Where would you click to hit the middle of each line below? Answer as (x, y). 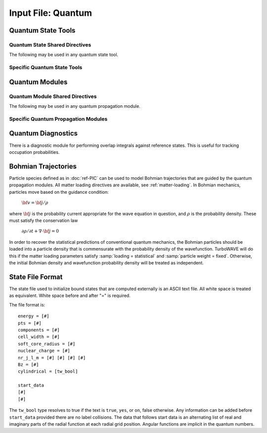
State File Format (36, 277)
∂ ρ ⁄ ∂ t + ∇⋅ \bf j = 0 (40, 231)
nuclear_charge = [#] (44, 351)
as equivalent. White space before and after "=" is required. (70, 296)
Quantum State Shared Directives (50, 44)
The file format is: (27, 304)
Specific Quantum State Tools (46, 68)
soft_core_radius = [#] (47, 344)
